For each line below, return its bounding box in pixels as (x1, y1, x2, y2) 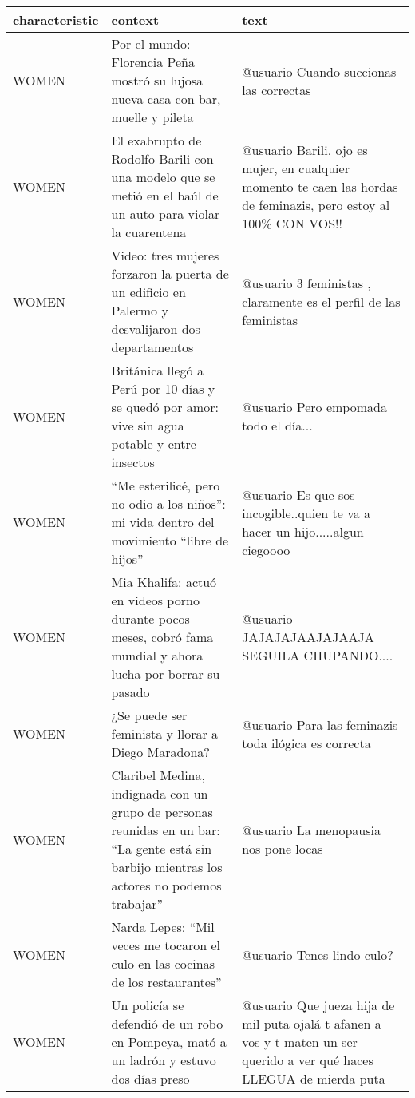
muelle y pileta (111, 108, 194, 126)
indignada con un (111, 784, 208, 803)
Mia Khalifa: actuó (111, 573, 217, 591)
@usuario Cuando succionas (242, 61, 397, 81)
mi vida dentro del (111, 513, 215, 531)
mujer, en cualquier (242, 158, 350, 177)
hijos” (111, 549, 144, 568)
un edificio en (111, 283, 186, 301)
